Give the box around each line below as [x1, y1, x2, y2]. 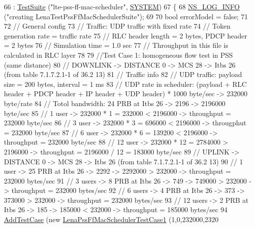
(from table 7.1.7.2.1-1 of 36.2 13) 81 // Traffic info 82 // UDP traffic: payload [4, 69, 242, 79]
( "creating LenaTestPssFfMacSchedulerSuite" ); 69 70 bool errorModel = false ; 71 [4, 11, 248, 21]
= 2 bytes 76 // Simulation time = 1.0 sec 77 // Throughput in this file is [4, 40, 228, 50]
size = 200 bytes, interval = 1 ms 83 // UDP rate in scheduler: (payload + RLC [4, 78, 247, 89]
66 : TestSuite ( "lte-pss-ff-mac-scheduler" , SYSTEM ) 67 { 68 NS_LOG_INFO [4, 1, 240, 11]
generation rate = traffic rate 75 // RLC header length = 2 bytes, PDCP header [4, 30, 247, 40]
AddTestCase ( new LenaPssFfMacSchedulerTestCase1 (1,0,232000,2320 [4, 214, 219, 225]
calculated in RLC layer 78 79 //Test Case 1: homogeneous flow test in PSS [4, 49, 233, 60]
